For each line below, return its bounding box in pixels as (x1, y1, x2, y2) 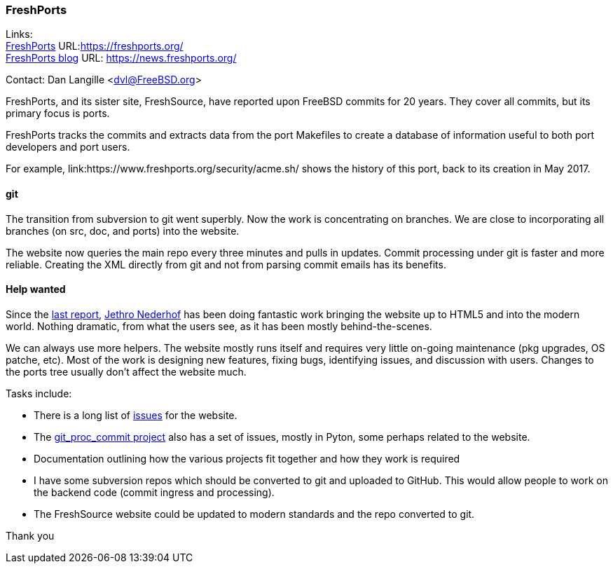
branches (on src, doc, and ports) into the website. (6, 224, 240, 237)
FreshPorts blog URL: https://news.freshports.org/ (6, 52, 237, 64)
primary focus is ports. (6, 107, 110, 120)
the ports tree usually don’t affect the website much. (6, 365, 247, 378)
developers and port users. (6, 141, 130, 153)
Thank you (6, 529, 55, 542)
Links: (6, 28, 33, 41)
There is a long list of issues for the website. (34, 409, 237, 421)
